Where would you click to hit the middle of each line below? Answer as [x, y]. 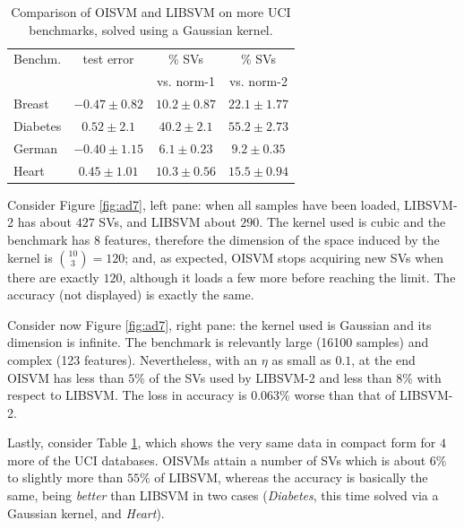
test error [108, 59]
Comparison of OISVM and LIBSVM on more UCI [151, 12]
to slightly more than [65, 477]
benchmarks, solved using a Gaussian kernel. [151, 29]
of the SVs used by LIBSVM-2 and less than [271, 377]
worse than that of [345, 395]
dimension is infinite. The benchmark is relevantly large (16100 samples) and [218, 342]
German [36, 147]
